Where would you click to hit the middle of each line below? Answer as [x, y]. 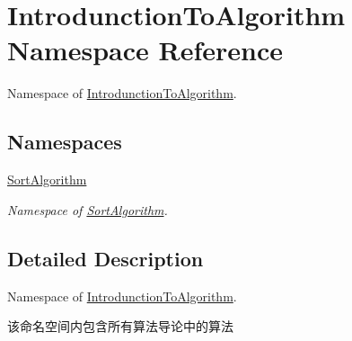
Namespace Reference [145, 50]
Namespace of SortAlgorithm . [88, 209]
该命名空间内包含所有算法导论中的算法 [120, 326]
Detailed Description [106, 258]
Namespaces [65, 142]
